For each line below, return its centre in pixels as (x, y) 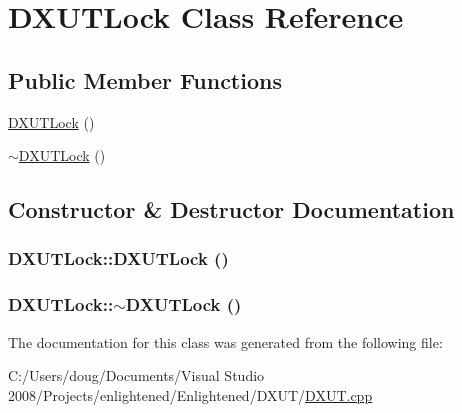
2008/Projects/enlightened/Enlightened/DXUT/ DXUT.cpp (190, 394)
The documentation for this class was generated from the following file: (225, 341)
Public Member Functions (145, 79)
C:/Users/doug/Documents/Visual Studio (136, 375)
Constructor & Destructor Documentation (231, 209)
